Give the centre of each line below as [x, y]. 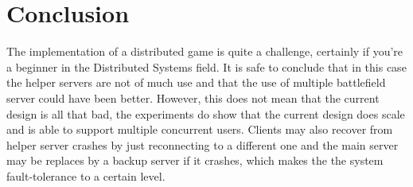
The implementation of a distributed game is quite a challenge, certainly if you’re [205, 51]
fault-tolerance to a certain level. [86, 175]
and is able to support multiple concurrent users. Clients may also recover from [200, 129]
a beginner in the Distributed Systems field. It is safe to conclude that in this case [206, 66]
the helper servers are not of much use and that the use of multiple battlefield [196, 82]
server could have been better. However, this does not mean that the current [193, 97]
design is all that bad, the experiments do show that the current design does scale [206, 113]
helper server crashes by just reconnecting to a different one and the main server [203, 144]
